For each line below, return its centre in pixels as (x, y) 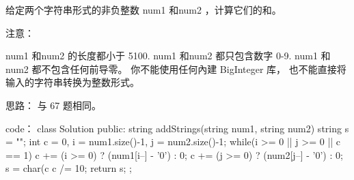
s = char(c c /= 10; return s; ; (69, 168)
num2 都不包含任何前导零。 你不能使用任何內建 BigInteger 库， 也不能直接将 (176, 69)
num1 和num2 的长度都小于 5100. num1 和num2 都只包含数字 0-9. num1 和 (168, 56)
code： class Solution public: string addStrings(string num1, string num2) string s (177, 128)
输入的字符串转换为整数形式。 (72, 82)
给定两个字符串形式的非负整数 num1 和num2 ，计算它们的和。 (144, 10)
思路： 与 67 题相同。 (53, 105)
